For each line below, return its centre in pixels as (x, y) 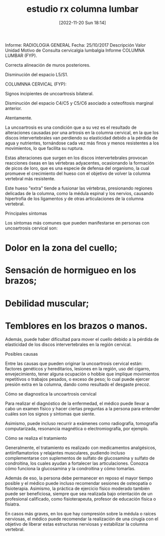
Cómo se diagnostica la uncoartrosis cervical (51, 394)
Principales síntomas (26, 213)
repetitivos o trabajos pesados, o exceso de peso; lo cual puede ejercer (78, 379)
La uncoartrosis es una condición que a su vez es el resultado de (71, 127)
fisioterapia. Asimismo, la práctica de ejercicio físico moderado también (78, 489)
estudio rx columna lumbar (82, 9)
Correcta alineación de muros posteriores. (48, 65)
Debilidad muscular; (47, 303)
